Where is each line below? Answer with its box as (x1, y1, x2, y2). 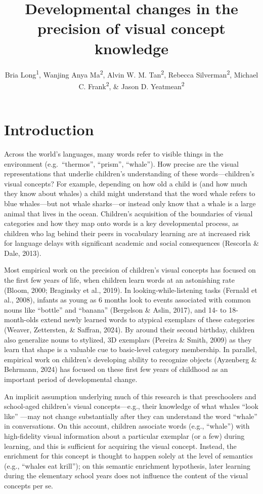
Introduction (4, 119, 94, 139)
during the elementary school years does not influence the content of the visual (4, 470, 248, 481)
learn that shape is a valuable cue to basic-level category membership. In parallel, (4, 344, 257, 355)
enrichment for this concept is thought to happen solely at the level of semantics (4, 450, 253, 461)
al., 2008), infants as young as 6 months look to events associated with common (4, 294, 251, 305)
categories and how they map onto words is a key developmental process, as (4, 218, 239, 229)
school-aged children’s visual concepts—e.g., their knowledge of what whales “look (4, 401, 258, 411)
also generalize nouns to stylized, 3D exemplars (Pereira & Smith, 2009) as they (4, 334, 252, 345)
